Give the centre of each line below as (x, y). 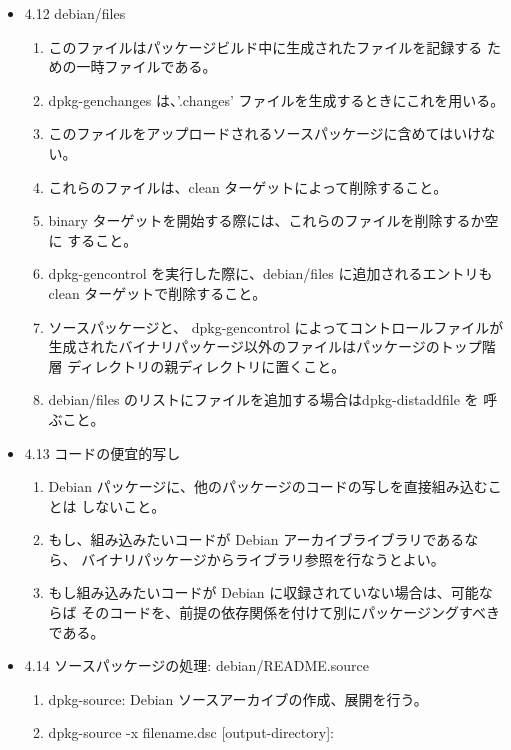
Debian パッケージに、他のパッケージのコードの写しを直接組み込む (268, 486)
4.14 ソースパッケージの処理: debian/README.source (196, 665)
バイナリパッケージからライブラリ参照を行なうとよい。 (263, 558)
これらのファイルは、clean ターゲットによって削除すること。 (248, 186)
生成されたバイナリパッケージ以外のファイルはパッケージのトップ (265, 346)
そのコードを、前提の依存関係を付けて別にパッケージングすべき (290, 612)
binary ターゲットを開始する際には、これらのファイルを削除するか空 (273, 220)
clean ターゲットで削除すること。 (157, 292)
